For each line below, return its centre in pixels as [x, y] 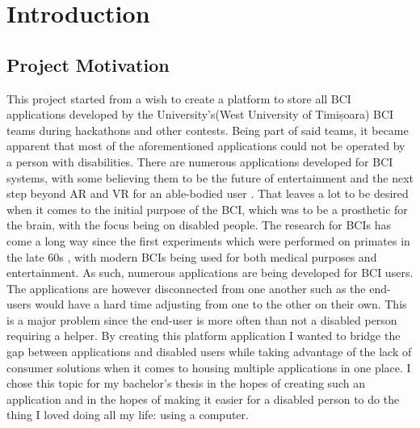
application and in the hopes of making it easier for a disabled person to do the [203, 399]
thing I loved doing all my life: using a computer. [128, 415]
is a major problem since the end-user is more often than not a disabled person [202, 319]
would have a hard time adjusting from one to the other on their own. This [221, 304]
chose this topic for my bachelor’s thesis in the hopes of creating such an [186, 383]
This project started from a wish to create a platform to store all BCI [179, 98]
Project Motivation [88, 64]
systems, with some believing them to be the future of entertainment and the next [210, 177]
